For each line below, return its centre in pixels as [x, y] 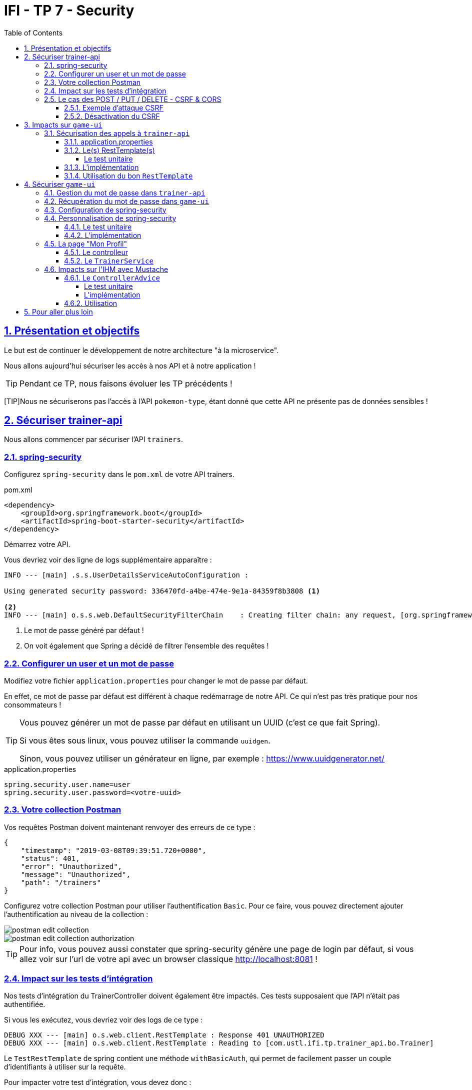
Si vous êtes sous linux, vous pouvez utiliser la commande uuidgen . [145, 740]
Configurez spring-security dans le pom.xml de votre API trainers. [119, 474]
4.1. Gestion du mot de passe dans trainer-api [125, 192]
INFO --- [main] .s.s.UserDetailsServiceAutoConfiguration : [126, 575]
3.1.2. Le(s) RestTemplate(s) [109, 150]
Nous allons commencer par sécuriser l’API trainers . [93, 439]
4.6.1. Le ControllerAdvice [112, 277]
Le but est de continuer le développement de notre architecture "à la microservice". [141, 350]
